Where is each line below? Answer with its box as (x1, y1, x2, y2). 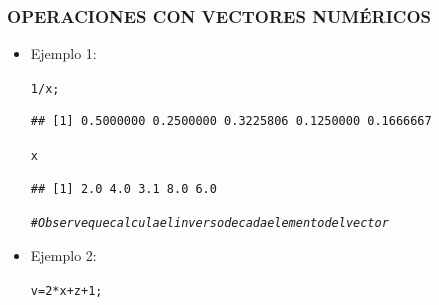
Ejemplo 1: (30, 43, 97, 64)
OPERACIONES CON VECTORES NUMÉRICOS (7, 3, 432, 28)
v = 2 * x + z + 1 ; (30, 283, 103, 298)
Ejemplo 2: (30, 244, 97, 265)
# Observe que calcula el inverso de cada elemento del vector (30, 216, 389, 231)
